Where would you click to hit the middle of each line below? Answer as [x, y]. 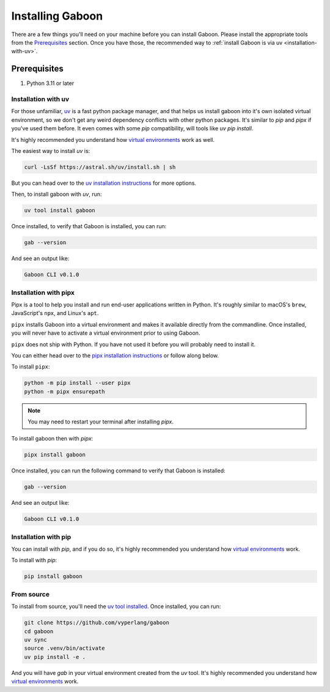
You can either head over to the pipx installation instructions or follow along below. [115, 355]
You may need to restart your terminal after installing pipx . [101, 422]
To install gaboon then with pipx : [52, 439]
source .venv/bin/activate [64, 648]
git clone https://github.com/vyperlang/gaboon [97, 623]
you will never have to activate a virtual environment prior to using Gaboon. [106, 333]
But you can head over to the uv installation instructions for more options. [104, 183]
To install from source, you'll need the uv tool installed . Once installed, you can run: [116, 606]
